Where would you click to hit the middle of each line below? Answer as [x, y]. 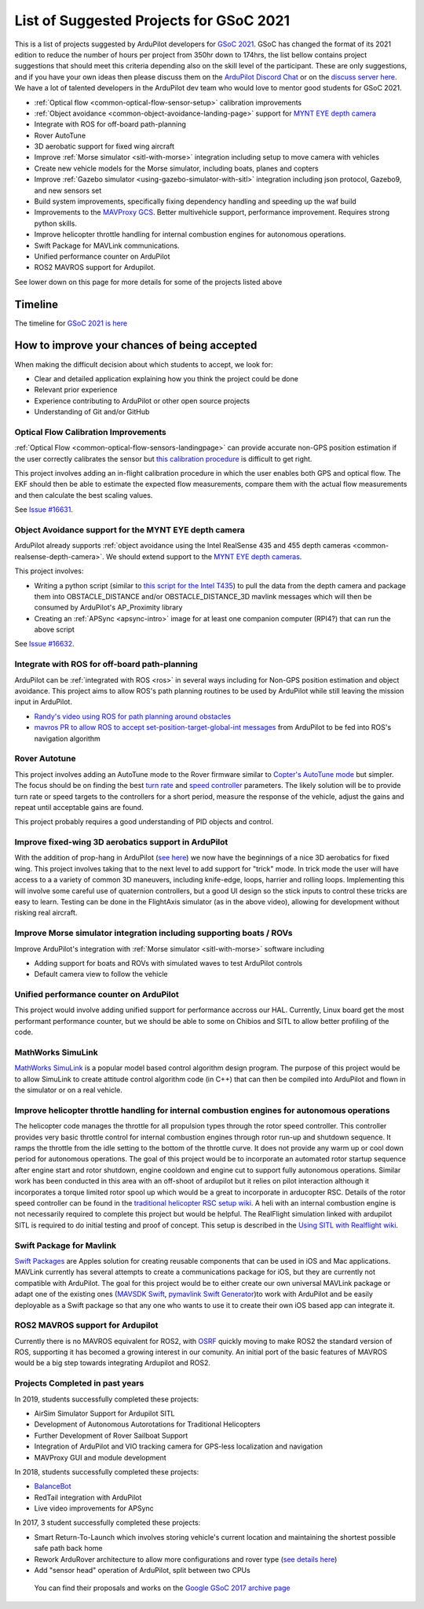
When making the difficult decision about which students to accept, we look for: [144, 364]
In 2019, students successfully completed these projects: [107, 1399]
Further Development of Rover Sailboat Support [111, 1435]
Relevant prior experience [76, 390]
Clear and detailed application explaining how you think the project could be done [166, 378]
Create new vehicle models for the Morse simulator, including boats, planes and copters [176, 168]
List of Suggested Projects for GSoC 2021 [152, 20]
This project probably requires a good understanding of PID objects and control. [144, 822]
